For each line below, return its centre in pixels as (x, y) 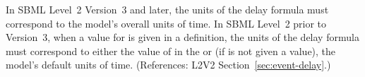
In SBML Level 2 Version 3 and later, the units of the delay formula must (167, 9)
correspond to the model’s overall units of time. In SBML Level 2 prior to (166, 23)
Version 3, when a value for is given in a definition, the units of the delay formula (182, 37)
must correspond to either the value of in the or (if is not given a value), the (171, 51)
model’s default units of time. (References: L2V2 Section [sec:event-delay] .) (168, 65)
